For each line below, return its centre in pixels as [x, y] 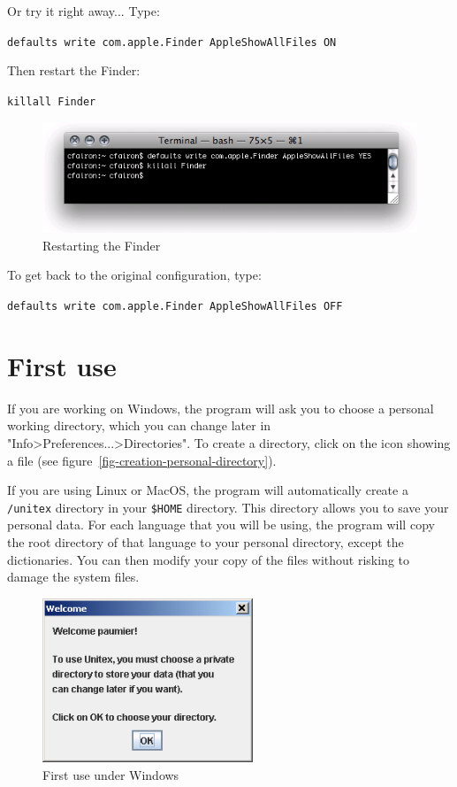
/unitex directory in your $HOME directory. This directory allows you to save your [228, 507]
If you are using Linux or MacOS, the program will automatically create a [208, 490]
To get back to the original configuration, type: [134, 275]
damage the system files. [73, 577]
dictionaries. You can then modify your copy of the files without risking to [208, 559]
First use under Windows [111, 775]
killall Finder [52, 101]
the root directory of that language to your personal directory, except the [206, 541]
